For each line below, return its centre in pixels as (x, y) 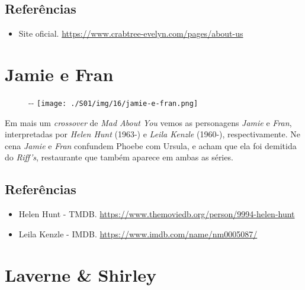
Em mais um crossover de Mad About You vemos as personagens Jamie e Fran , (148, 122)
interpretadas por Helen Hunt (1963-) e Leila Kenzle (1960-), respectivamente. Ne (153, 134)
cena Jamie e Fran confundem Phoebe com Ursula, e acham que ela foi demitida (151, 145)
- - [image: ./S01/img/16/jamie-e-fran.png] (113, 102)
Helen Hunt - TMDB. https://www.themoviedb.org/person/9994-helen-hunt (157, 214)
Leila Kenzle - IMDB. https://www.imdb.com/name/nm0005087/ (138, 233)
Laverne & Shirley (81, 274)
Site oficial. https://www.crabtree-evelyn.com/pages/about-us (131, 33)
